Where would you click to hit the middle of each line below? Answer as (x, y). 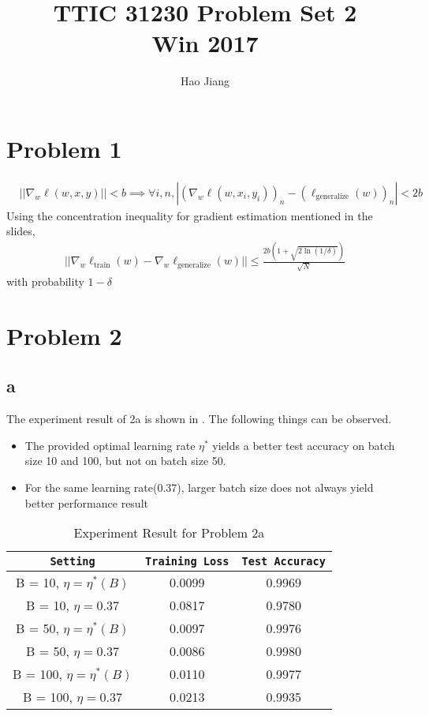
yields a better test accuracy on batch (304, 445)
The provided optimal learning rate (110, 445)
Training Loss (187, 562)
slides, (21, 231)
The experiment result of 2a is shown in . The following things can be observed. (199, 419)
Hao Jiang (205, 81)
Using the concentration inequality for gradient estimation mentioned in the (190, 215)
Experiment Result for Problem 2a (169, 533)
